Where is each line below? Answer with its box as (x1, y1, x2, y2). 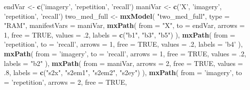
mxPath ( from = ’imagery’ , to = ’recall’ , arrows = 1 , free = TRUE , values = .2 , (4, 48, 247, 58)
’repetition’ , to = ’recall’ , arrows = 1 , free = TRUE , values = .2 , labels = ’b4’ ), (4, 39, 243, 49)
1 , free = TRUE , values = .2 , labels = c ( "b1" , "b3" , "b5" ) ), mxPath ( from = (4, 29, 235, 39)
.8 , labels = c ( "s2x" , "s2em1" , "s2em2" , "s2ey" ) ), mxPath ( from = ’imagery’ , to (4, 67, 242, 77)
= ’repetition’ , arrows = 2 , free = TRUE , (4, 77, 127, 87)
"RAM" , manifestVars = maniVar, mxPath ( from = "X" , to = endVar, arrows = (4, 20, 245, 30)
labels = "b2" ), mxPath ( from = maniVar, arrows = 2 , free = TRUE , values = (4, 58, 243, 68)
